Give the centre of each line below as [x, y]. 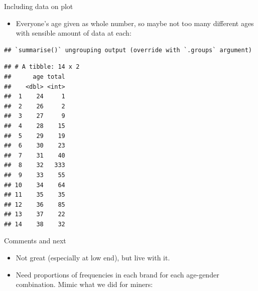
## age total [35, 77]
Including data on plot [39, 6]
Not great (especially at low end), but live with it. [93, 258]
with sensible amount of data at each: [74, 33]
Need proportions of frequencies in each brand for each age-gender [117, 274]
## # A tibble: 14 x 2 [42, 67]
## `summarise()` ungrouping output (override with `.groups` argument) [128, 50]
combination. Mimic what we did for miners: [84, 284]
